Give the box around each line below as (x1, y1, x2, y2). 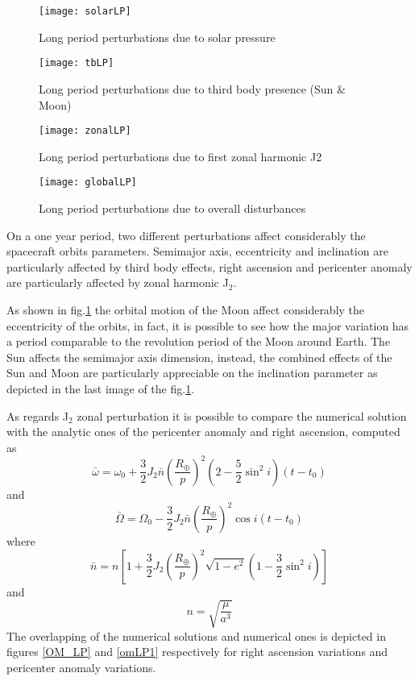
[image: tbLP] (39, 57, 114, 69)
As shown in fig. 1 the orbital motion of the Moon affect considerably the (6, 301, 365, 318)
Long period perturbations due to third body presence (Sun (39, 80, 334, 97)
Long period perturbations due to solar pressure (39, 28, 276, 45)
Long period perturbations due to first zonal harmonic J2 (39, 147, 322, 164)
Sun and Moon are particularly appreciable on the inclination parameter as (6, 364, 378, 381)
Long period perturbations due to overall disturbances (39, 200, 306, 216)
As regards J (6, 407, 69, 424)
